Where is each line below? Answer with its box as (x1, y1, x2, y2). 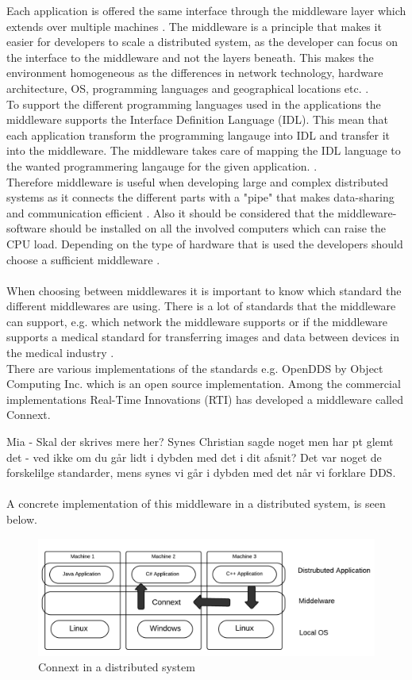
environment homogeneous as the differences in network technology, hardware (6, 64, 383, 81)
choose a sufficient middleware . (6, 251, 160, 267)
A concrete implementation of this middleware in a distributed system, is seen (6, 495, 386, 512)
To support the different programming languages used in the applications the (6, 95, 381, 112)
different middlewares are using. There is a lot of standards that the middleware (6, 298, 396, 314)
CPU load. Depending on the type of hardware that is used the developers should (6, 235, 403, 252)
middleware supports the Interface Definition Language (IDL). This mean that (6, 111, 389, 128)
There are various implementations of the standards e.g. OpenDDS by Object (6, 359, 383, 376)
